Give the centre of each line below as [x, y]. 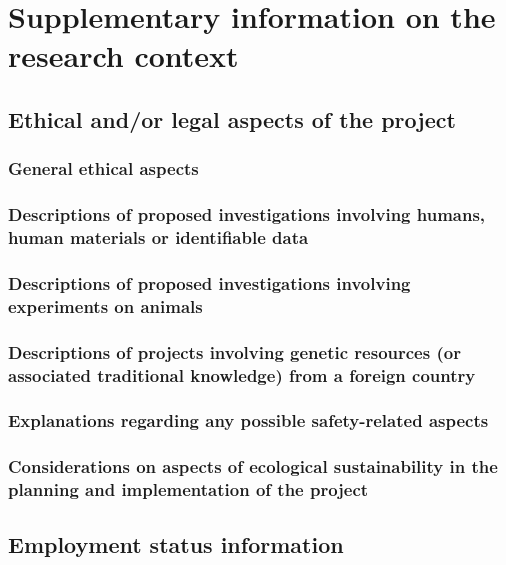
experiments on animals [105, 305]
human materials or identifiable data [158, 237]
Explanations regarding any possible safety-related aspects [248, 420]
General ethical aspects [103, 168]
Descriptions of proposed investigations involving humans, [247, 214]
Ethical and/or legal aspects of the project [232, 118]
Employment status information [176, 544]
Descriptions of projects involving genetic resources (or [234, 351]
